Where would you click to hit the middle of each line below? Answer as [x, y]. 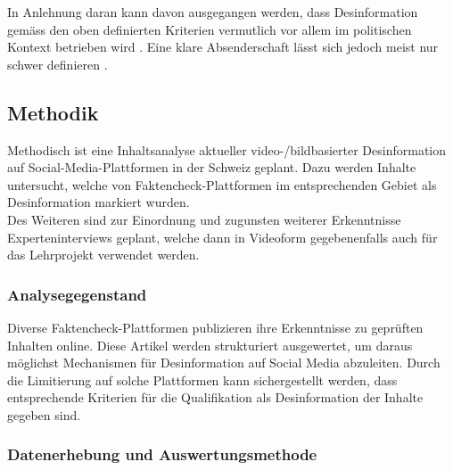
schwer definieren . [58, 64]
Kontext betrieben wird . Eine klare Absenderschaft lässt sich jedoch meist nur [223, 47]
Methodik [53, 112]
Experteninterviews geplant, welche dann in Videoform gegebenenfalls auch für [222, 237]
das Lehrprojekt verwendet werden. [103, 255]
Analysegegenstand [77, 294]
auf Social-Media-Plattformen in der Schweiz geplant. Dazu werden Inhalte [212, 167]
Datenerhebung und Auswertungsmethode [162, 454]
